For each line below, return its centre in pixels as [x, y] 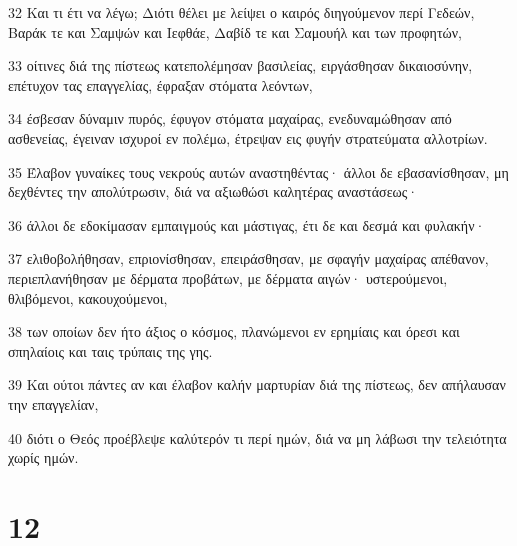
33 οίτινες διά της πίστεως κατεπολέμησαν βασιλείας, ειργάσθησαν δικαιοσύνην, [240, 65]
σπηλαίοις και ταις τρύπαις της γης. [110, 350]
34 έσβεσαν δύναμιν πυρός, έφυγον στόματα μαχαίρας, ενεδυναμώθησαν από [230, 118]
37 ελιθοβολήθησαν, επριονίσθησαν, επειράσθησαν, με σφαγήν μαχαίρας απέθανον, [248, 258]
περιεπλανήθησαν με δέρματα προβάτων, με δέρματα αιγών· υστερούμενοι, [228, 277]
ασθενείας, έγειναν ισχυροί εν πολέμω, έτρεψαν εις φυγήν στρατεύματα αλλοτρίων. [248, 137]
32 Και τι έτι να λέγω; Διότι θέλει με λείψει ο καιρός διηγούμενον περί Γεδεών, [241, 12]
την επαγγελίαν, [53, 403]
